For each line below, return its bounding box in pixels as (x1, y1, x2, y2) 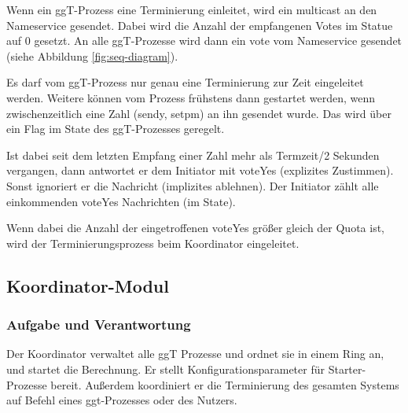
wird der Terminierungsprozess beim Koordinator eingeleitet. (6, 234, 300, 251)
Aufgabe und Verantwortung (6, 315, 191, 334)
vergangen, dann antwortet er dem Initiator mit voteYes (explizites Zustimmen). (6, 162, 394, 179)
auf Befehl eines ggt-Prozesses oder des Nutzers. (6, 392, 237, 408)
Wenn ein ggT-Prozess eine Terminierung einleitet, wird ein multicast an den (6, 2, 377, 17)
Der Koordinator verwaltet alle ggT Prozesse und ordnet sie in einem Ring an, (6, 345, 384, 362)
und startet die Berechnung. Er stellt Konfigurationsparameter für (6, 360, 325, 377)
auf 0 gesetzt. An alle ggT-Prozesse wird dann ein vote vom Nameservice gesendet (6, 32, 402, 49)
